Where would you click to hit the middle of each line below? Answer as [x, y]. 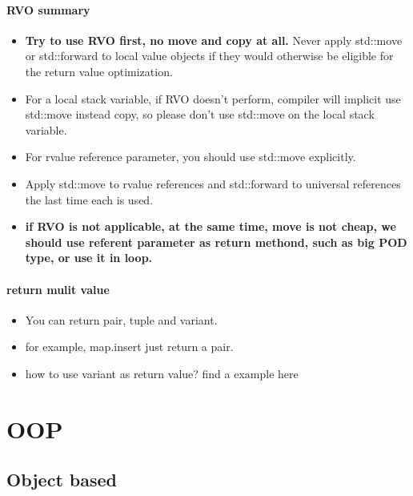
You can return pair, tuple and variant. [121, 319]
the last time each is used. [89, 199]
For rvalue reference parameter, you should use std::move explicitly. [190, 157]
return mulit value [58, 289]
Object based [62, 480]
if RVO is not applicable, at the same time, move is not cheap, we [211, 226]
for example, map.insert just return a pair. [129, 347]
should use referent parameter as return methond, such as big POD [216, 242]
